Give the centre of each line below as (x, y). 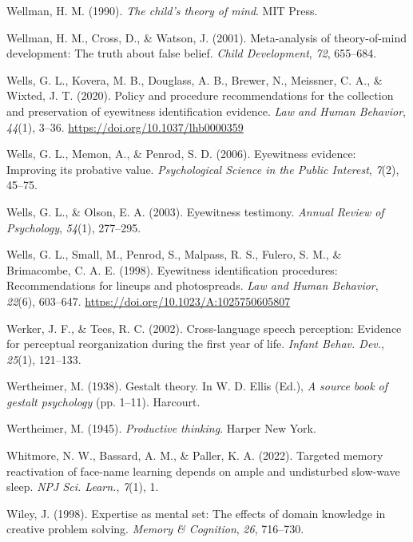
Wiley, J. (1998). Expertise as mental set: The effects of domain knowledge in (196, 513)
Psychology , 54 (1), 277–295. (74, 227)
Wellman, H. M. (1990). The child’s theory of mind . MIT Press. (162, 10)
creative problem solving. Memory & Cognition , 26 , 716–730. (155, 529)
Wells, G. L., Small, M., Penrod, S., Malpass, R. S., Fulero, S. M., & (174, 254)
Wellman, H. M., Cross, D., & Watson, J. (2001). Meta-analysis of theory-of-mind (206, 37)
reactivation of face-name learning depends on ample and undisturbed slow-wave (203, 471)
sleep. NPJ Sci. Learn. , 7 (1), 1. (83, 487)
